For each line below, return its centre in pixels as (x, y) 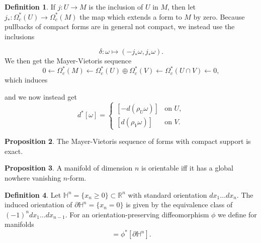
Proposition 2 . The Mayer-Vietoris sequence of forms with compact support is (128, 141)
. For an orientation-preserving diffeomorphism (137, 214)
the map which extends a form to (131, 16)
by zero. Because (219, 16)
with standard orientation (167, 194)
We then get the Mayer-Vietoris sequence (68, 61)
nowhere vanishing (33, 178)
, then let (182, 7)
